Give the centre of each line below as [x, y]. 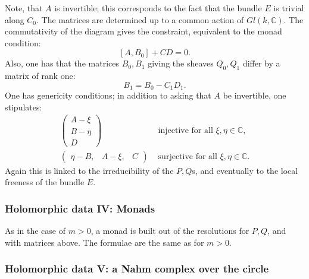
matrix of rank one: [40, 76]
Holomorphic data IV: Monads [80, 208]
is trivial [289, 8]
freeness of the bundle [45, 182]
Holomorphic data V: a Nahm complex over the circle [137, 269]
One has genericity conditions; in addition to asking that [108, 95]
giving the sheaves [181, 63]
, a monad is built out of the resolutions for [170, 231]
